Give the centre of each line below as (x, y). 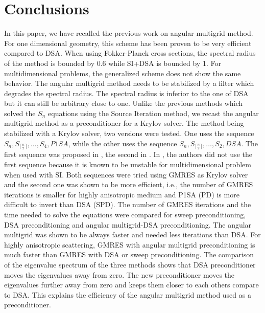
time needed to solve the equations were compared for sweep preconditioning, (125, 215)
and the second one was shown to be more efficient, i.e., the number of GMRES (129, 184)
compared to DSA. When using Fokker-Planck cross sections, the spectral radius (130, 53)
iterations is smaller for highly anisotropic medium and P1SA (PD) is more (122, 194)
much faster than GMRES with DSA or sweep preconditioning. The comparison (129, 254)
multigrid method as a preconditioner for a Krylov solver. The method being (124, 123)
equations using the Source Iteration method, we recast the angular (153, 113)
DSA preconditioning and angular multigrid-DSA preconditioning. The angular (128, 224)
